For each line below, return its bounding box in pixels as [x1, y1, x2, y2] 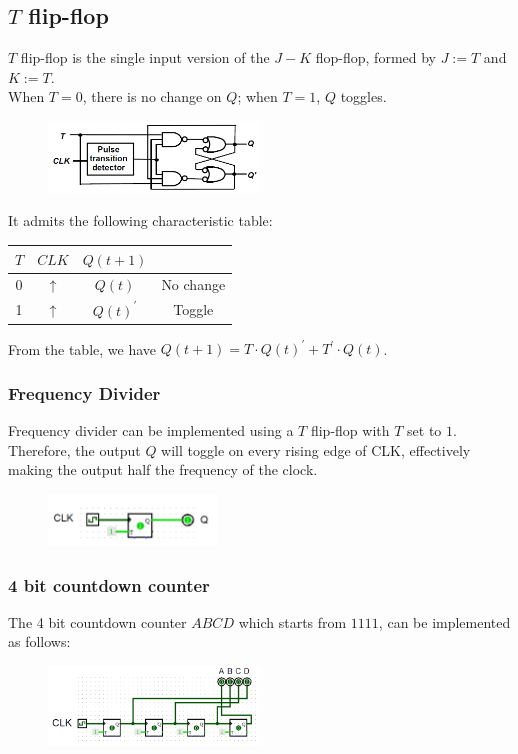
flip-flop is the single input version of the [20, 47, 270, 68]
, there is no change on [82, 86, 222, 107]
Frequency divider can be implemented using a [8, 420, 294, 441]
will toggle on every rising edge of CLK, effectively [161, 439, 471, 460]
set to [407, 420, 442, 441]
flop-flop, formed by [315, 47, 437, 68]
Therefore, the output [8, 439, 141, 460]
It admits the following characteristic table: [8, 210, 273, 231]
